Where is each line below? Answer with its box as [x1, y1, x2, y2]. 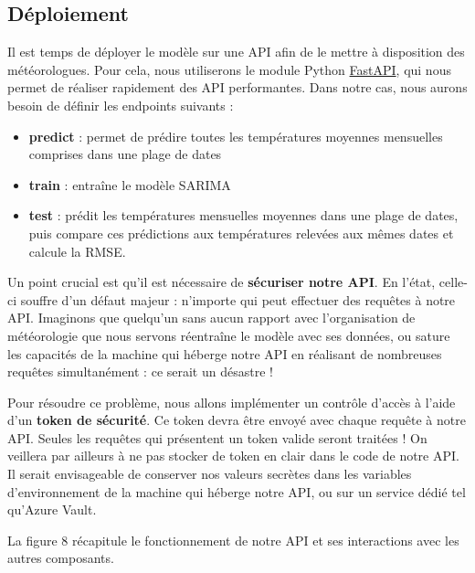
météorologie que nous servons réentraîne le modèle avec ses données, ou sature [7, 325, 450, 345]
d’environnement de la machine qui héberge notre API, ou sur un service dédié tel [7, 482, 466, 501]
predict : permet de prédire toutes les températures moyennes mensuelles [28, 126, 443, 145]
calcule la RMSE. [28, 241, 126, 260]
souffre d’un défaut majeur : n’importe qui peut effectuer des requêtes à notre [20, 290, 456, 309]
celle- [438, 272, 468, 292]
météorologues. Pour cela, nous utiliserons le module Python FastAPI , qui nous [7, 59, 451, 79]
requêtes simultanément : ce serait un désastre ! [7, 362, 273, 381]
